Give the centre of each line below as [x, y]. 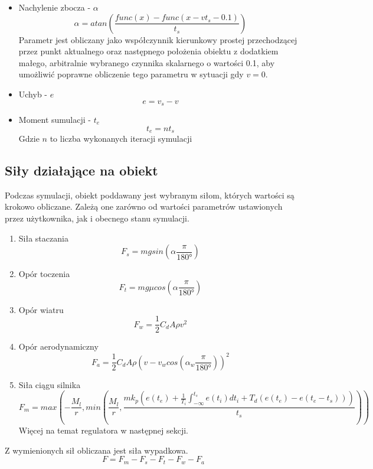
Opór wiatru [41, 309]
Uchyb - [33, 94]
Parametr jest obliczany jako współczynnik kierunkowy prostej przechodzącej [158, 39]
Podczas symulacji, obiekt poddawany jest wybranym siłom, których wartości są [150, 195]
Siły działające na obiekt [81, 170]
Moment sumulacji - [55, 120]
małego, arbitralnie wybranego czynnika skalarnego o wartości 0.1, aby [147, 62]
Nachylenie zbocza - [55, 7]
